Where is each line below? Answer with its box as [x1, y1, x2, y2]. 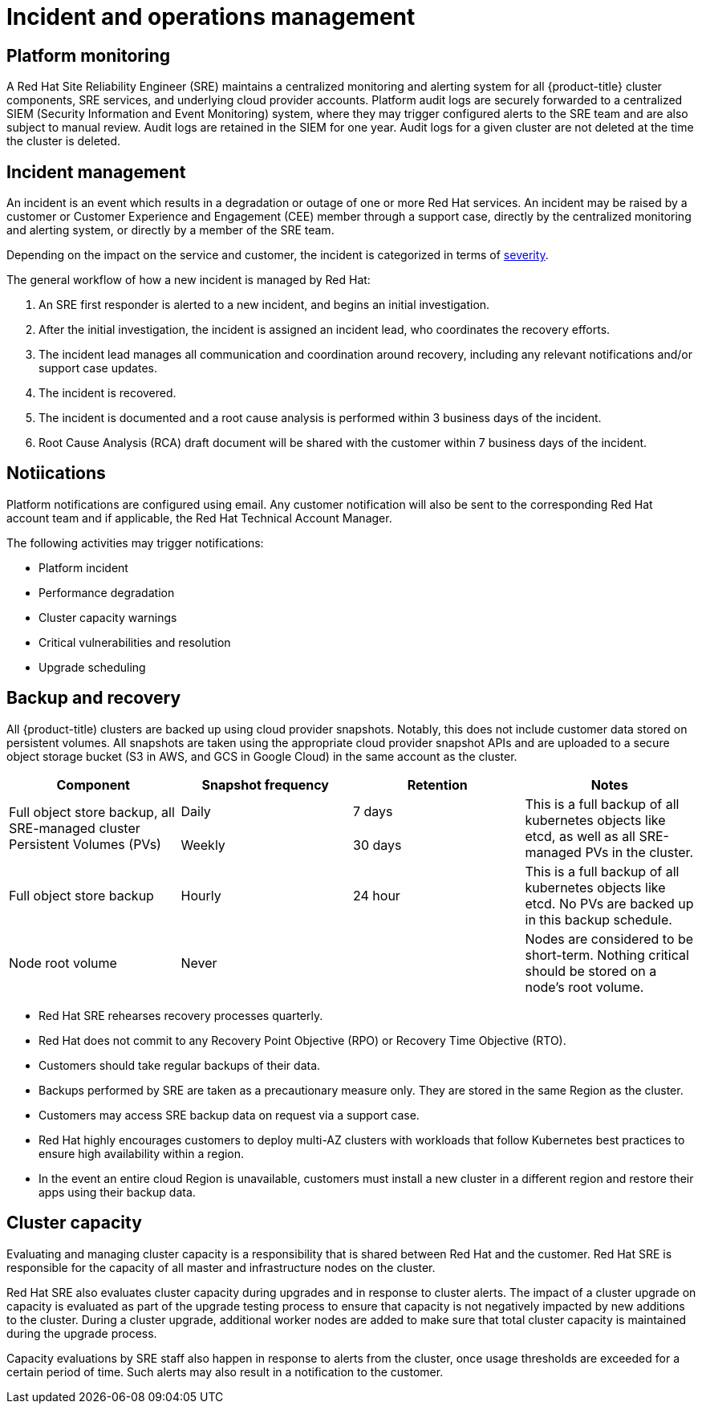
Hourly [181, 887, 221, 904]
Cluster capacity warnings [39, 610, 177, 624]
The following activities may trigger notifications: [6, 535, 264, 550]
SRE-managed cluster [9, 819, 140, 836]
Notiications [6, 463, 106, 484]
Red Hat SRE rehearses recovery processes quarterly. [39, 1008, 323, 1022]
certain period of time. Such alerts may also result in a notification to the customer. [6, 1364, 444, 1379]
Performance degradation [39, 585, 175, 599]
